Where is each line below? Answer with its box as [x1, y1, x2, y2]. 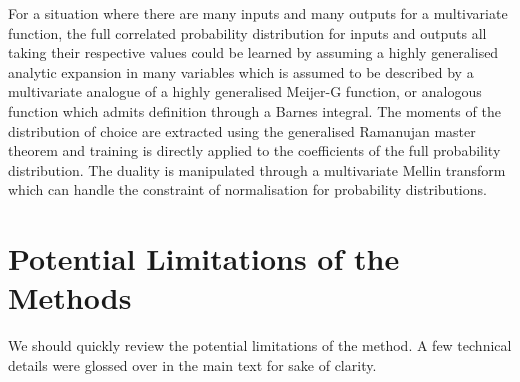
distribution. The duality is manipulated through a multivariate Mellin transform [8, 159, 506, 180]
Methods [8, 277, 132, 318]
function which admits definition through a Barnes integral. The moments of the [8, 100, 501, 121]
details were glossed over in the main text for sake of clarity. [8, 354, 377, 375]
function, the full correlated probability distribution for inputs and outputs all [8, 22, 487, 43]
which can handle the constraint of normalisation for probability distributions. [8, 179, 487, 200]
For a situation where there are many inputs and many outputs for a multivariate [8, 3, 508, 23]
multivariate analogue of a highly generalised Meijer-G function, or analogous [8, 81, 482, 102]
